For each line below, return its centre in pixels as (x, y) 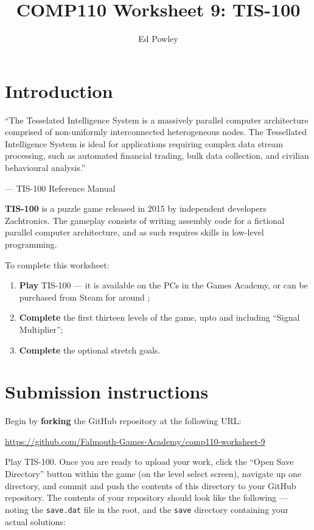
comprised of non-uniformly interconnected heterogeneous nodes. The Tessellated (156, 132)
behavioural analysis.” (45, 168)
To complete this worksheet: (57, 264)
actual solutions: (35, 521)
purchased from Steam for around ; (85, 297)
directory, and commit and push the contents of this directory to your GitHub (151, 485)
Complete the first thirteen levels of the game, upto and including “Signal (159, 317)
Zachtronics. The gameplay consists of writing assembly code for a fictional (145, 220)
